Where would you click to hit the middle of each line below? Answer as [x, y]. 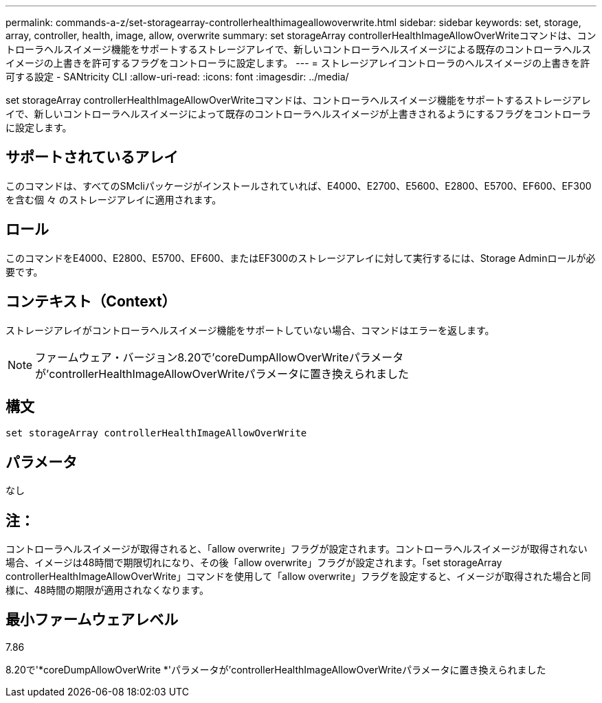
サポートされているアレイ [92, 157]
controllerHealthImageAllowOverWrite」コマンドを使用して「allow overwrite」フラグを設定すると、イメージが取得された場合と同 [298, 577]
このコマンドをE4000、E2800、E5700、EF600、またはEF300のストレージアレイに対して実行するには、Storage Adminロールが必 [301, 258]
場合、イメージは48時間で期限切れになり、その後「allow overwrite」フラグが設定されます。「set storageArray [254, 563]
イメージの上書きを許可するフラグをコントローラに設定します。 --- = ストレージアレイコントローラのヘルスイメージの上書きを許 [298, 63]
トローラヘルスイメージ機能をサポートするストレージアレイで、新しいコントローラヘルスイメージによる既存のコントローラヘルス [299, 49]
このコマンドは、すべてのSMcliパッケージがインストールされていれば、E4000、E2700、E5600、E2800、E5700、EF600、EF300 [299, 186]
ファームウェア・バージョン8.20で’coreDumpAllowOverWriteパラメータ [220, 357]
